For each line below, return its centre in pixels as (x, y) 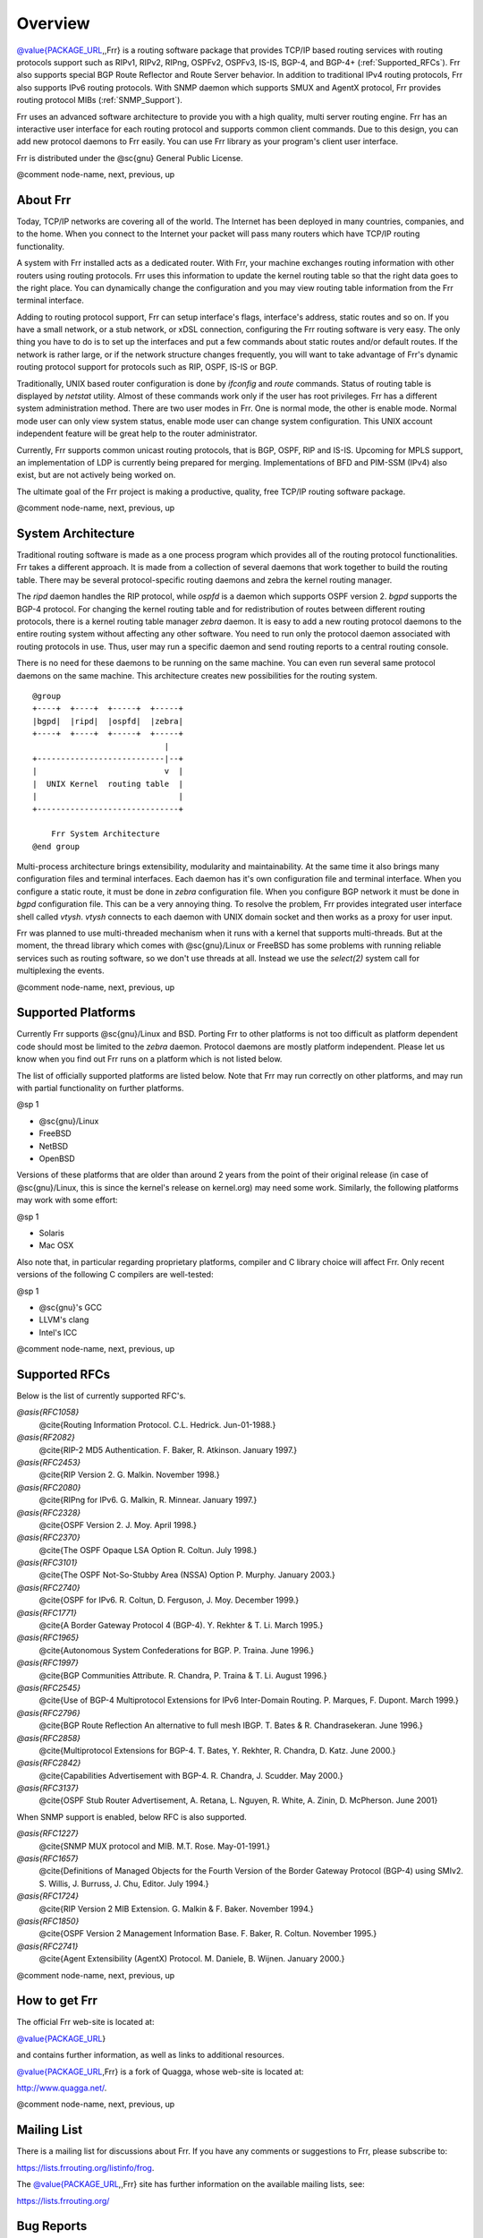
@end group (56, 846)
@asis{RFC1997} (48, 1663)
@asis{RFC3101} (47, 1563)
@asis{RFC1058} (48, 1412)
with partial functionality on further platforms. (100, 1089)
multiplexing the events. (60, 970)
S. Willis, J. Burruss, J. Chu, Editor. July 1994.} (124, 1884)
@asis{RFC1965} (48, 1637)
